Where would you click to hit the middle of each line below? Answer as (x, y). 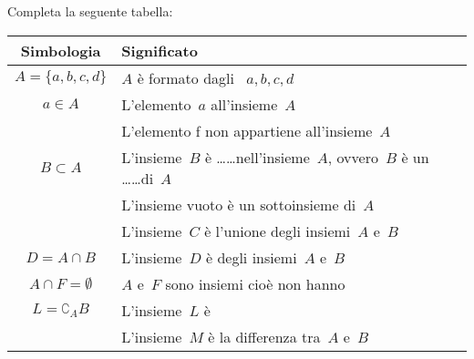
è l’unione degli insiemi (278, 231)
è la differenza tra (264, 336)
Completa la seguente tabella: (90, 11)
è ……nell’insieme (257, 157)
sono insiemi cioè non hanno (255, 283)
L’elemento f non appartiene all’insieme (247, 130)
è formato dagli (185, 77)
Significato (160, 50)
